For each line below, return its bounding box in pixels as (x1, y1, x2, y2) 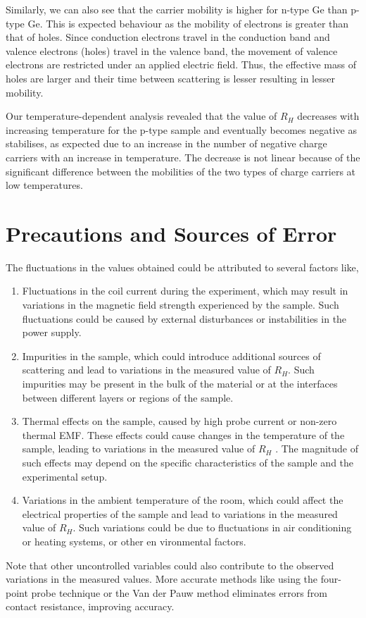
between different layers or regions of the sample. (22, 390, 234, 404)
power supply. (22, 325, 82, 340)
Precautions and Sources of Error (6, 218, 337, 247)
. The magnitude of (275, 441, 359, 456)
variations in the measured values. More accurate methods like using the (6, 571, 318, 586)
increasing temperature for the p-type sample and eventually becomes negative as (6, 122, 357, 137)
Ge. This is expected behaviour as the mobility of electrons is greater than (27, 16, 349, 30)
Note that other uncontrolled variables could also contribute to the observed (6, 557, 334, 572)
